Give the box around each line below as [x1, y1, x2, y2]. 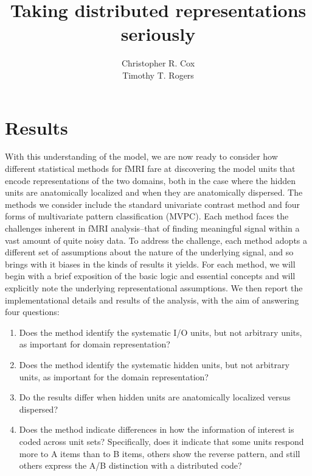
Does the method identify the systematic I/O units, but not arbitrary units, [19, 325, 302, 338]
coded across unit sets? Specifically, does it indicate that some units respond [19, 435, 304, 447]
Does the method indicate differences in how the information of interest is [19, 423, 294, 436]
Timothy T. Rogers [122, 68, 194, 81]
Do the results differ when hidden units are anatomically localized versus [19, 391, 291, 403]
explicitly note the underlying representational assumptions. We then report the [5, 281, 303, 294]
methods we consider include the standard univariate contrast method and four [5, 197, 300, 210]
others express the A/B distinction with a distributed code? [19, 459, 242, 472]
